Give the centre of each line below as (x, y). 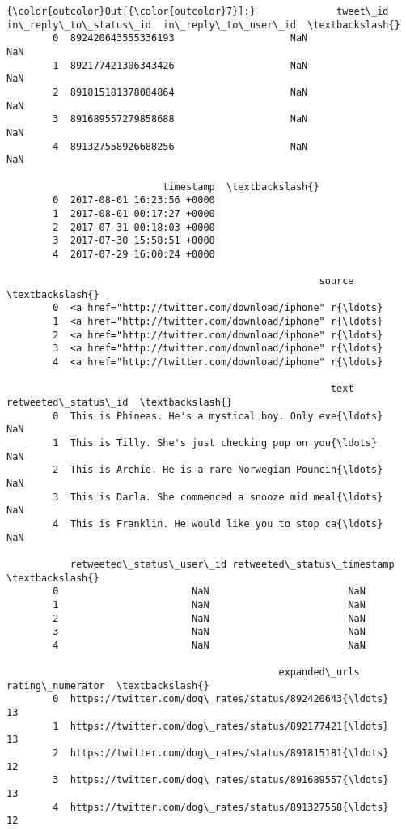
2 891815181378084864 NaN (180, 92)
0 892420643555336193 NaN (180, 38)
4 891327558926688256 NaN (180, 146)
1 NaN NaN (209, 604)
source (336, 281)
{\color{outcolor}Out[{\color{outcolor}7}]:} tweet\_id (198, 11)
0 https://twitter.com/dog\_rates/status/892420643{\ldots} (221, 699)
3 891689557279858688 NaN (180, 119)
